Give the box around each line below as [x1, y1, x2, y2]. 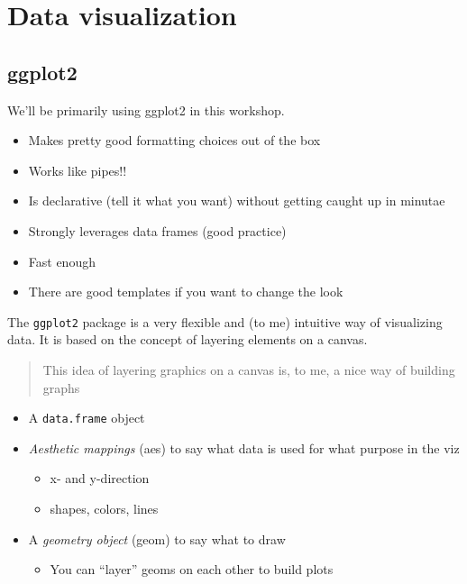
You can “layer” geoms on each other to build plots [50, 560, 334, 579]
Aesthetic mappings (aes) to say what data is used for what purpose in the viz [28, 438, 460, 457]
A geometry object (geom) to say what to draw [28, 529, 286, 548]
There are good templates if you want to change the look [28, 282, 343, 301]
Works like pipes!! [28, 160, 127, 179]
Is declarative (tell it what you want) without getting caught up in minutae [28, 191, 445, 210]
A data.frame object [28, 408, 145, 427]
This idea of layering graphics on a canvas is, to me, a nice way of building [42, 360, 455, 379]
